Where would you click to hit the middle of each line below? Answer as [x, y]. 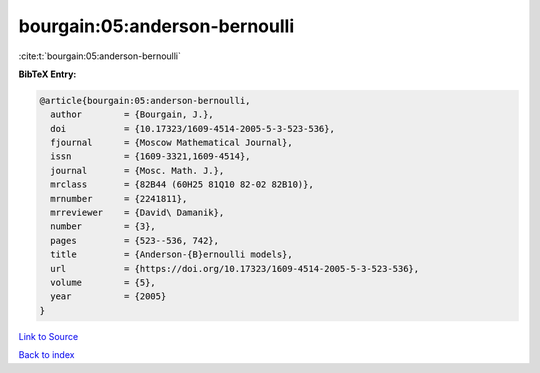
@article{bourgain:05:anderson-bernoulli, [145, 100]
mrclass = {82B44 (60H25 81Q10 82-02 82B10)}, [182, 184]
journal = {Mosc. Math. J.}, [137, 170]
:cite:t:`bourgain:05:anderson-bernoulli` [100, 56]
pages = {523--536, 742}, [135, 240]
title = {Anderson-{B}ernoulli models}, [172, 254]
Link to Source [48, 336]
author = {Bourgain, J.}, [132, 114]
